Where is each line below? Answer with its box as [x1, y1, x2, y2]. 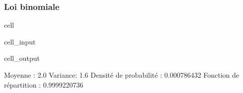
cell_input [4, 36, 36, 46]
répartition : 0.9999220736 [4, 79, 83, 90]
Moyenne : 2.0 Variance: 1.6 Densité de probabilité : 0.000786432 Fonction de [4, 70, 240, 80]
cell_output [4, 53, 40, 63]
